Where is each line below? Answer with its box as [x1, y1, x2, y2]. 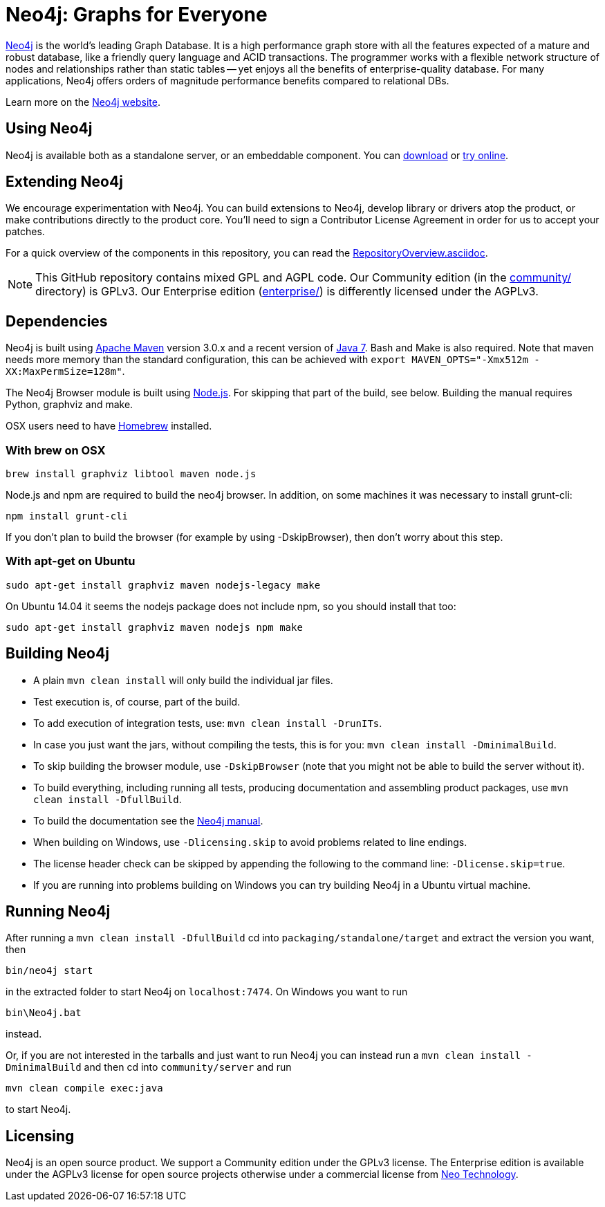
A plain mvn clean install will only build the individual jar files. [33, 674, 333, 686]
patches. [6, 225, 45, 238]
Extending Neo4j [6, 173, 123, 191]
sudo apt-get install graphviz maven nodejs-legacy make [6, 579, 321, 591]
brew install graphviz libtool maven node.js [6, 468, 257, 480]
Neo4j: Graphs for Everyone [6, 3, 268, 26]
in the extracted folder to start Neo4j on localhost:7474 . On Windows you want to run [6, 986, 408, 998]
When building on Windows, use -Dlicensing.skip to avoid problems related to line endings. [33, 836, 467, 848]
